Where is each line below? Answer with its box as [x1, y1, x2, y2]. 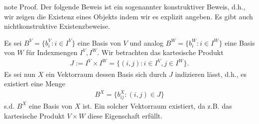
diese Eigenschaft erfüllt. [88, 110, 163, 121]
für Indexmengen [26, 47, 78, 58]
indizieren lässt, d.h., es [175, 68, 247, 79]
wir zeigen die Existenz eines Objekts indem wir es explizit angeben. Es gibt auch [4, 11, 253, 21]
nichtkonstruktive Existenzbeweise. [4, 21, 110, 31]
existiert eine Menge [4, 78, 65, 89]
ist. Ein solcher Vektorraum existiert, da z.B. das [82, 100, 232, 111]
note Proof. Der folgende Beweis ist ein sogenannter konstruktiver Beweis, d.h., [4, 1, 246, 11]
